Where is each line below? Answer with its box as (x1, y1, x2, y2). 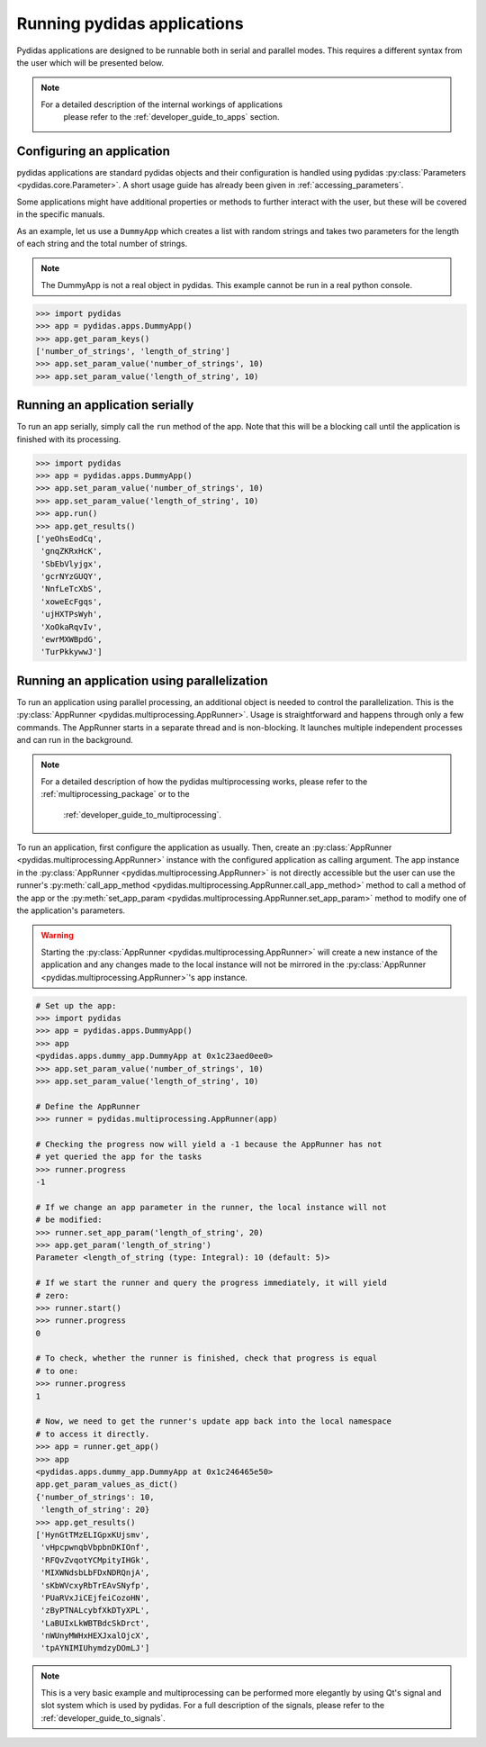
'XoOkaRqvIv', (40, 621, 103, 632)
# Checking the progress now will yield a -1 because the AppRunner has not (35, 1139, 382, 1149)
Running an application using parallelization (16, 673, 269, 688)
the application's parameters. (16, 905, 126, 916)
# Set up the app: (35, 1000, 117, 1010)
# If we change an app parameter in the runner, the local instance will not (35, 1202, 387, 1212)
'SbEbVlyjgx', (40, 558, 103, 569)
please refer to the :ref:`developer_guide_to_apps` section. (63, 112, 280, 122)
